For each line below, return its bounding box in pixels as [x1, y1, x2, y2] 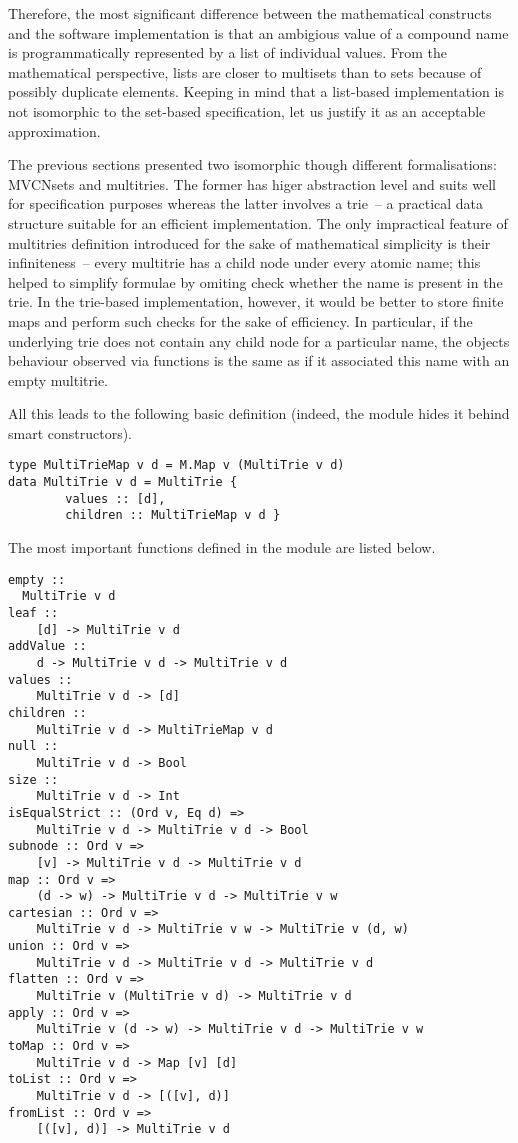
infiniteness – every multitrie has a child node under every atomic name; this [8, 252, 481, 273]
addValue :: [8, 639, 87, 654]
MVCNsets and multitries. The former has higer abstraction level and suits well [8, 173, 496, 194]
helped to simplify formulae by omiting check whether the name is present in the [8, 271, 503, 292]
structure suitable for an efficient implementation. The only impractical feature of [8, 212, 508, 233]
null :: [8, 739, 59, 754]
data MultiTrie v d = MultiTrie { [8, 475, 238, 490]
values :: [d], [65, 491, 166, 506]
